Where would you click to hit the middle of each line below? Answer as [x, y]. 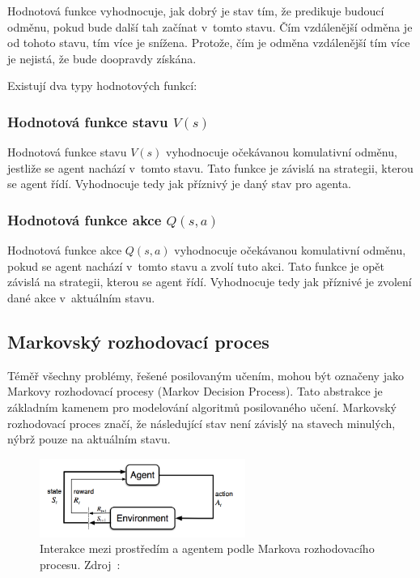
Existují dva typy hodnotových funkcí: [102, 86]
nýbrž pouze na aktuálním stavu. [89, 439]
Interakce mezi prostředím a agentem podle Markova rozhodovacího [207, 548]
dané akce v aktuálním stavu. [81, 297]
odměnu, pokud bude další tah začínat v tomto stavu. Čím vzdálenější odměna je [210, 26]
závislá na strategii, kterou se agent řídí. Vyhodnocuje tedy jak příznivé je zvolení [210, 282]
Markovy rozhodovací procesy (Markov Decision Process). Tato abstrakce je [195, 391]
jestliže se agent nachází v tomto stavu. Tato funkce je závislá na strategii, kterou [210, 167]
